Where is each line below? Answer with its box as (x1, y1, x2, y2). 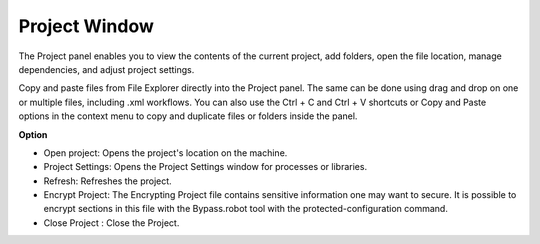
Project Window (18, 15, 154, 37)
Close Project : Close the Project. (43, 216, 180, 229)
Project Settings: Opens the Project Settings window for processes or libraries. (43, 161, 368, 173)
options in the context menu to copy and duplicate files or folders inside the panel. (18, 110, 358, 122)
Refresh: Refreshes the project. (43, 175, 172, 187)
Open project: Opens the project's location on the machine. (43, 146, 288, 159)
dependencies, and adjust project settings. (18, 63, 195, 75)
